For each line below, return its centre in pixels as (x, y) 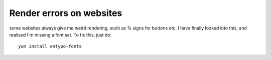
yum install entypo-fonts (50, 46)
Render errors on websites (66, 13)
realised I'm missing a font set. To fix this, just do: (60, 34)
